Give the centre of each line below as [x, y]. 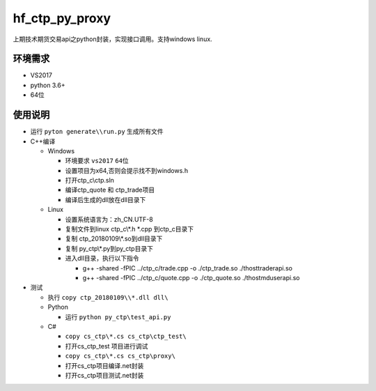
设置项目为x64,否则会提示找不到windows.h [126, 170]
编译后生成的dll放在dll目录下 [105, 199]
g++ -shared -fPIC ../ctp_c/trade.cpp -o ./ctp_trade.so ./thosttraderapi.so [187, 268]
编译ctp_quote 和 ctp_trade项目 [110, 190]
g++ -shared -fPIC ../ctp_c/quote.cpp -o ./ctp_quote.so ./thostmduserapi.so [191, 278]
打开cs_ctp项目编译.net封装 [104, 365]
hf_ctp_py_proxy [62, 18]
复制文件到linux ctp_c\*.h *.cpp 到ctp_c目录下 [130, 229]
